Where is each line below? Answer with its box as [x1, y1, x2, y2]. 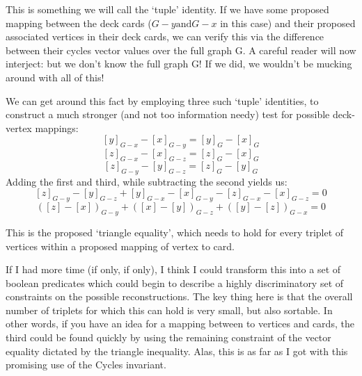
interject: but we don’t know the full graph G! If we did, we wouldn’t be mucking [6, 56, 352, 71]
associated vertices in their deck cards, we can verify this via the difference [6, 29, 324, 44]
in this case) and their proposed [220, 15, 356, 30]
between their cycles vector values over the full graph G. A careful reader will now [6, 42, 356, 57]
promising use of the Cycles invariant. [6, 357, 166, 372]
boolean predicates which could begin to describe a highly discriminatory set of [6, 275, 344, 290]
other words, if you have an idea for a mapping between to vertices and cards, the [6, 316, 354, 331]
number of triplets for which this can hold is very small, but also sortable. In [6, 302, 333, 317]
